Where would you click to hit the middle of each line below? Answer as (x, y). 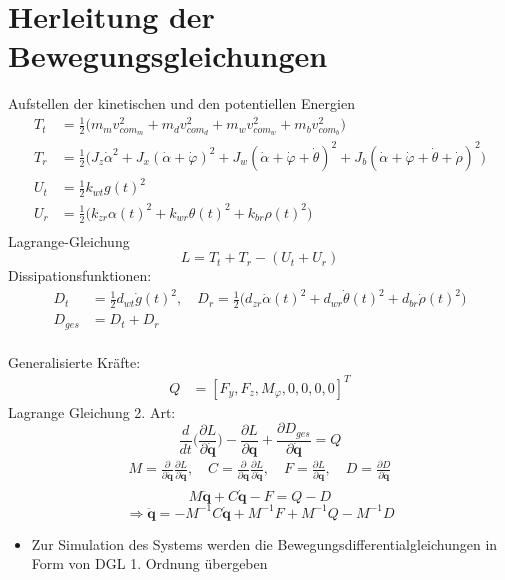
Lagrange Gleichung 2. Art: (92, 411)
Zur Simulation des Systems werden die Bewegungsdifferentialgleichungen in (264, 543)
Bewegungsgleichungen (168, 55)
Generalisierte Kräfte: (74, 361)
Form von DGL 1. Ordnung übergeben (149, 563)
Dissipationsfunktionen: (80, 275)
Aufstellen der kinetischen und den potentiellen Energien (181, 103)
